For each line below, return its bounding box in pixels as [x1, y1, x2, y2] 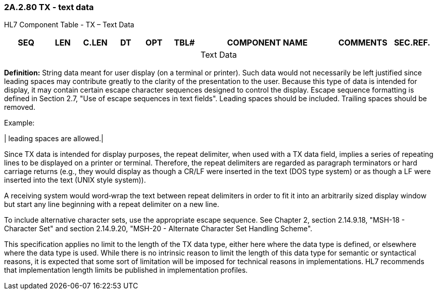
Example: [4, 118, 35, 128]
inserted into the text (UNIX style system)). [4, 176, 146, 185]
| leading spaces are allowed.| [4, 134, 104, 143]
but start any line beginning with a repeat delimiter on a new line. [4, 200, 219, 209]
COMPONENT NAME [227, 37, 308, 48]
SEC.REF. [394, 37, 430, 48]
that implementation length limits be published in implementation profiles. [4, 266, 248, 275]
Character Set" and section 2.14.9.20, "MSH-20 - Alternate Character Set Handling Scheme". [4, 224, 313, 233]
